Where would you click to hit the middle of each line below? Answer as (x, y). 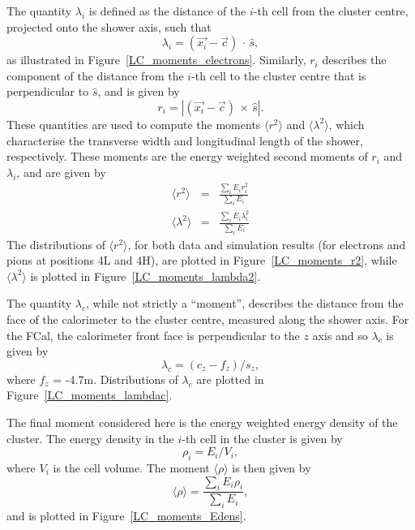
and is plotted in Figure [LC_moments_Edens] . (126, 516)
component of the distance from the (95, 75)
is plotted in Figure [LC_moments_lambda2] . (145, 276)
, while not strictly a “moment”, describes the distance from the (245, 303)
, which (347, 124)
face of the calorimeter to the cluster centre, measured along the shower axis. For (208, 319)
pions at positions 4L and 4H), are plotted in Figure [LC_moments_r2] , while (202, 260)
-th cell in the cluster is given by (262, 438)
